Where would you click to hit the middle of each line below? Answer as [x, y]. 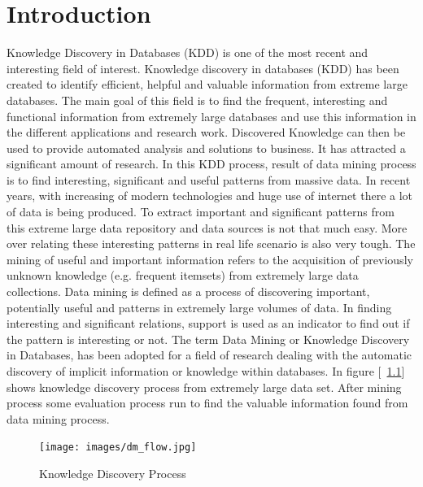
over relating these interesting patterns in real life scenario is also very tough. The [211, 243]
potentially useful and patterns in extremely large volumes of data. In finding [199, 307]
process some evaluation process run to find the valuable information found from [207, 403]
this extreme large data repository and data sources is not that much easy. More [207, 227]
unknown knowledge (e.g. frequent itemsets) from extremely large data [183, 275]
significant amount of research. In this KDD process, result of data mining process [211, 164]
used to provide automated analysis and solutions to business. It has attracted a [206, 148]
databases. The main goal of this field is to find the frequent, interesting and [197, 100]
